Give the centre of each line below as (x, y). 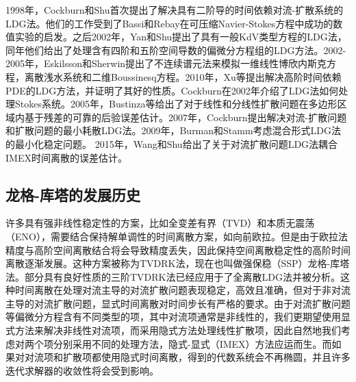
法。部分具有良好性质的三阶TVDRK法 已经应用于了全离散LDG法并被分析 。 (173, 276)
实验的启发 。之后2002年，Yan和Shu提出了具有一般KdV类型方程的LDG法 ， (181, 37)
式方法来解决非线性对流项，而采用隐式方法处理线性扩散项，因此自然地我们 (173, 330)
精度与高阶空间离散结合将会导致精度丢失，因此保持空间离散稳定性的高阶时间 (178, 250)
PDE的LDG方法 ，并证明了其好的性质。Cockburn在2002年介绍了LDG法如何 (172, 90)
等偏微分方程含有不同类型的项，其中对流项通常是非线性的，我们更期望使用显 (178, 317)
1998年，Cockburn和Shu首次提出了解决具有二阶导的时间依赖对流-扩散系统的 (175, 10)
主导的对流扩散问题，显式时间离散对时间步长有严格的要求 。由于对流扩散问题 (178, 303)
